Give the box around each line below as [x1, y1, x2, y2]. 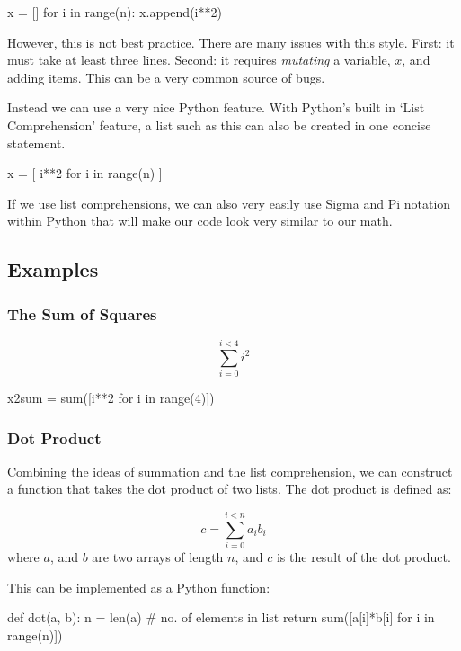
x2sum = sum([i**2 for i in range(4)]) [7, 388, 215, 407]
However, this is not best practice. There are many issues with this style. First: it [7, 32, 455, 51]
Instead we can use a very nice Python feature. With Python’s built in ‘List [7, 98, 425, 117]
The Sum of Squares [7, 302, 157, 325]
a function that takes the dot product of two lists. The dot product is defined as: [7, 479, 452, 498]
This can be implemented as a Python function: [7, 577, 270, 596]
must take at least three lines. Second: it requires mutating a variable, [7, 50, 391, 69]
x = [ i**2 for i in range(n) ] [7, 164, 163, 183]
